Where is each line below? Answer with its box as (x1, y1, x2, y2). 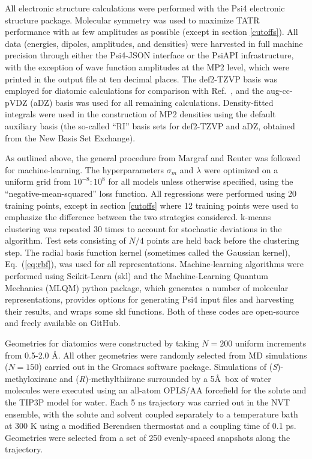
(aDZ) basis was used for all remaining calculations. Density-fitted (30, 96, 274, 108)
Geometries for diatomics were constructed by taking (5, 337, 199, 350)
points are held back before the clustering (146, 234, 299, 247)
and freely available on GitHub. (5, 316, 121, 329)
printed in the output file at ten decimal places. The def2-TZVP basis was (5, 72, 277, 85)
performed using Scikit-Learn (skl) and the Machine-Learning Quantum (5, 270, 269, 282)
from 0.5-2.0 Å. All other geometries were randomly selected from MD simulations (5, 348, 307, 361)
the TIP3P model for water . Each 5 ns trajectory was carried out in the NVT (5, 396, 290, 408)
